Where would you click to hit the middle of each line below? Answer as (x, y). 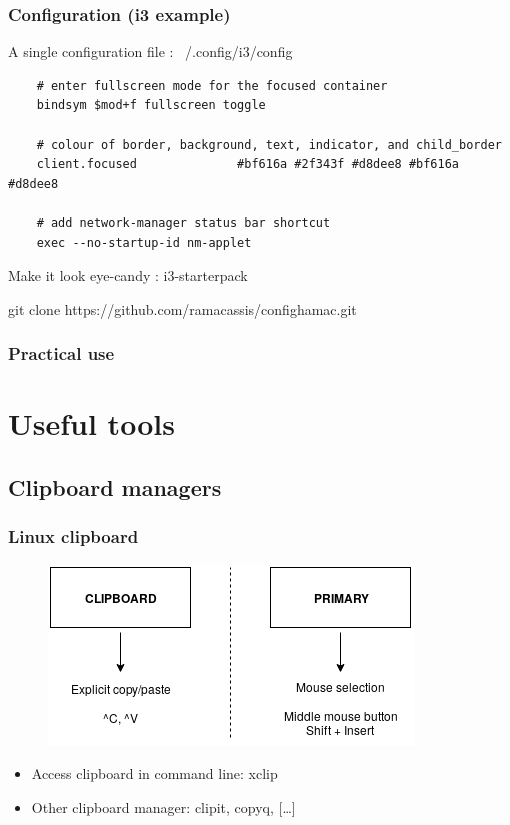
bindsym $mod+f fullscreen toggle (151, 105)
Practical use (61, 353)
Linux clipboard (73, 536)
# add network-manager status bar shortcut (183, 222)
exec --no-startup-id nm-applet (144, 242)
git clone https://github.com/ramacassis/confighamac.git (182, 308)
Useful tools (91, 423)
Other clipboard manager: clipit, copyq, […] (163, 806)
